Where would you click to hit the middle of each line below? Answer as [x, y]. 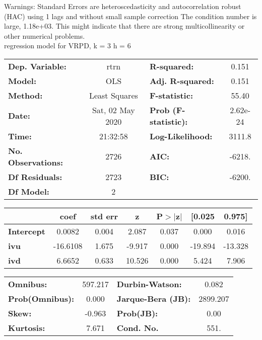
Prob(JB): [137, 313]
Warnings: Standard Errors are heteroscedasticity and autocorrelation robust [123, 6]
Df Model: [29, 191]
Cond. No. [138, 327]
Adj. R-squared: [182, 80]
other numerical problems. [45, 35]
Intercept [27, 231]
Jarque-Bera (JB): [154, 298]
